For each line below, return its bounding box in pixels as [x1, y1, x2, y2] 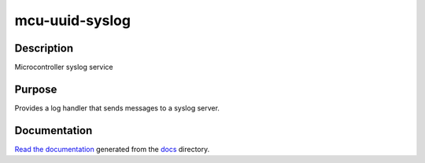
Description [14, 42, 74, 55]
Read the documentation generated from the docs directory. [14, 144, 210, 154]
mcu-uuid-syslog [14, 12, 131, 29]
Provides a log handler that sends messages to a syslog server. [14, 103, 220, 113]
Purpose [14, 82, 57, 96]
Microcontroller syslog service [14, 63, 113, 72]
